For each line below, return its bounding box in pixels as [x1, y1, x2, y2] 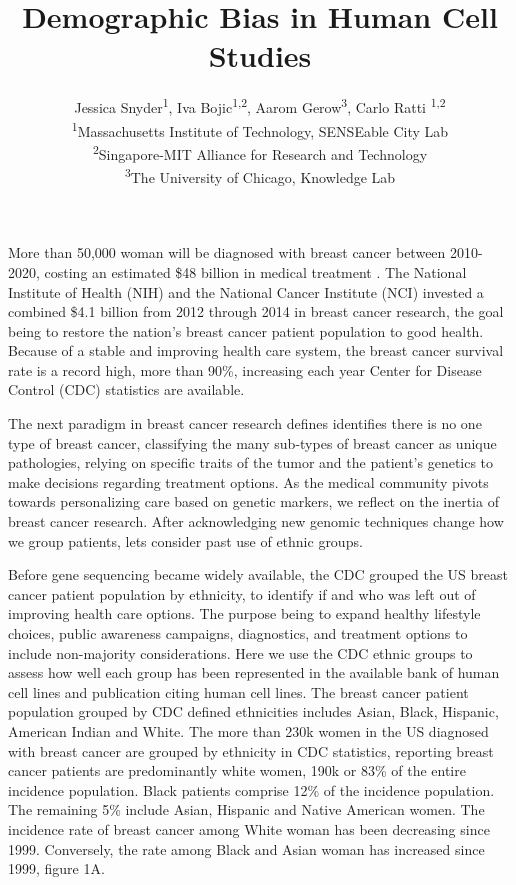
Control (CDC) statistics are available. [8, 379, 245, 400]
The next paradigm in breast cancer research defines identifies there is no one [8, 413, 482, 434]
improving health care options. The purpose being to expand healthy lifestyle [8, 603, 481, 624]
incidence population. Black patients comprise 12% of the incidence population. [8, 779, 495, 800]
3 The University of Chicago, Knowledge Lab [124, 164, 396, 187]
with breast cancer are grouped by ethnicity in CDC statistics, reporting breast [8, 740, 494, 761]
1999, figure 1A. [8, 858, 105, 879]
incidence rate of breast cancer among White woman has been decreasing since [8, 818, 490, 839]
